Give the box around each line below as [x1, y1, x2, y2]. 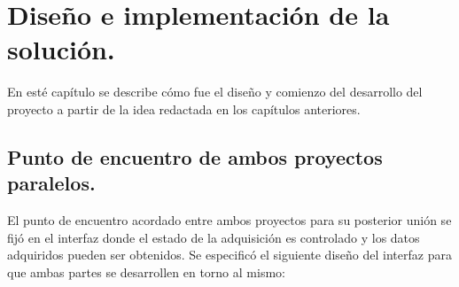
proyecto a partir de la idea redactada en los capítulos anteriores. [7, 99, 361, 118]
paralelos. [7, 169, 96, 197]
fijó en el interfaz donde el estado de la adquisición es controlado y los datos [7, 228, 420, 246]
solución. [7, 31, 115, 67]
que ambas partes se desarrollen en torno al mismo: [7, 262, 285, 281]
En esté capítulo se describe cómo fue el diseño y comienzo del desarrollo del [7, 82, 423, 101]
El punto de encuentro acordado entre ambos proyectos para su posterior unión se [7, 211, 452, 229]
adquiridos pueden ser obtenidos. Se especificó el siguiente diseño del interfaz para [7, 245, 452, 264]
